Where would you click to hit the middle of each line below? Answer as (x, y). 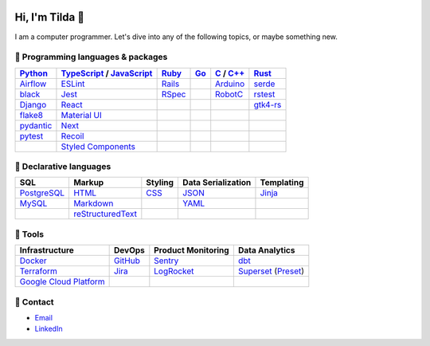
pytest (31, 136)
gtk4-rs (268, 104)
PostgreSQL (42, 193)
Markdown (93, 203)
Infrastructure (47, 250)
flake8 (31, 115)
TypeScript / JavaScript (107, 73)
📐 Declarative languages (63, 167)
